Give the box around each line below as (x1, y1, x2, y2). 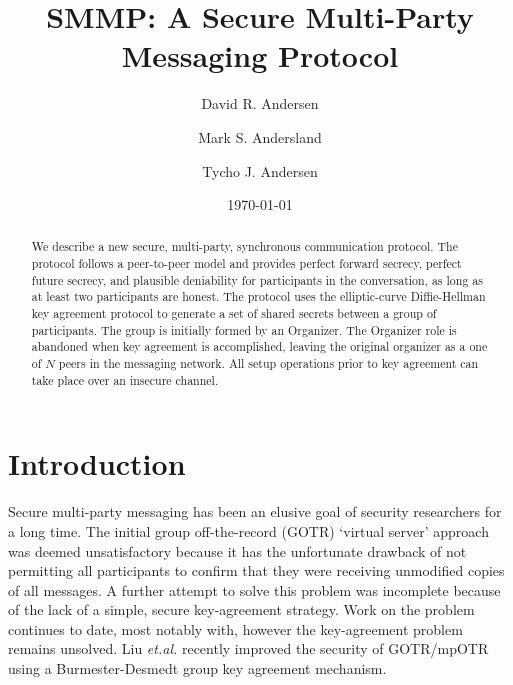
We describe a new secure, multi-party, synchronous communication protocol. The (31, 238, 458, 255)
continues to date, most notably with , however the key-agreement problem (8, 618, 463, 639)
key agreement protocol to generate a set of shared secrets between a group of (31, 305, 437, 322)
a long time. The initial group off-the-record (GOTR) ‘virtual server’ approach (8, 520, 489, 541)
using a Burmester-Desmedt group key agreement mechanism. (8, 658, 387, 679)
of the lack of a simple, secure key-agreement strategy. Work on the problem (8, 599, 475, 620)
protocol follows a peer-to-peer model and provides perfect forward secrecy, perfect (31, 255, 462, 272)
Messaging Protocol (121, 35, 399, 76)
